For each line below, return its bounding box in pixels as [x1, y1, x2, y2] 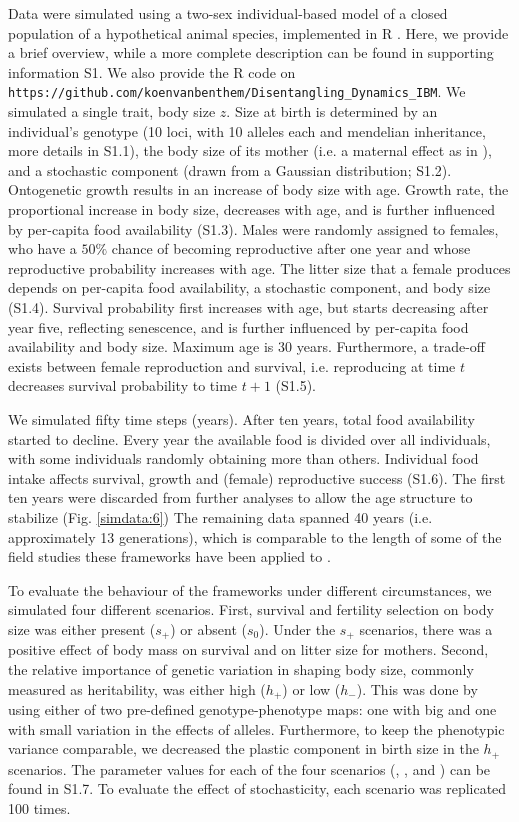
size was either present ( [8, 618, 156, 639]
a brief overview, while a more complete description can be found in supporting [8, 42, 494, 63]
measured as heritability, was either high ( [8, 678, 266, 699]
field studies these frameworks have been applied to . [8, 546, 331, 567]
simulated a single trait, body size [8, 101, 216, 122]
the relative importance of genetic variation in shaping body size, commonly [8, 658, 474, 679]
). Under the [259, 618, 336, 639]
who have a [8, 238, 77, 259]
